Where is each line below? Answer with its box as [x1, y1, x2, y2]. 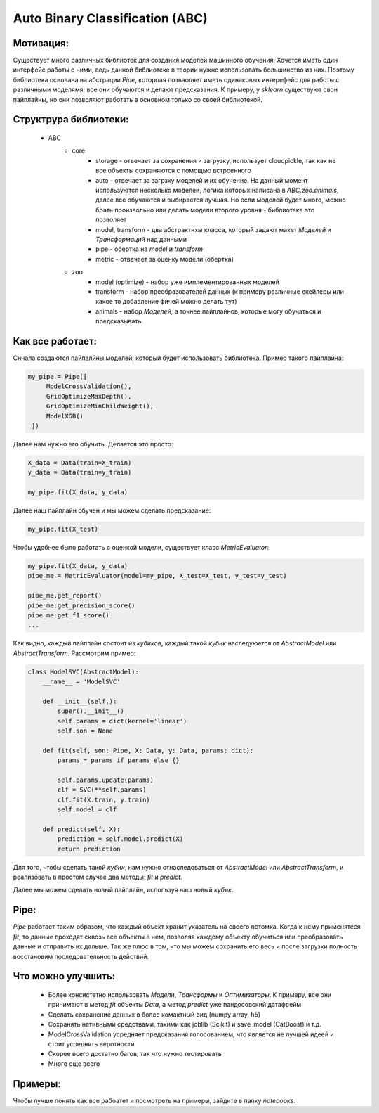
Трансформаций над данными [95, 235, 187, 243]
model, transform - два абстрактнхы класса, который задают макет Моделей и [95, 225, 331, 233]
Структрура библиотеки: [13, 113, 129, 126]
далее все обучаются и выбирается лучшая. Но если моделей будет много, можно [95, 195, 347, 204]
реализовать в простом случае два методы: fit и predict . [13, 873, 182, 882]
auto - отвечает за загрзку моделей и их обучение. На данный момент [95, 176, 308, 184]
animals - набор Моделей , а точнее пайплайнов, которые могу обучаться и [95, 307, 321, 316]
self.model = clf [57, 806, 117, 813]
